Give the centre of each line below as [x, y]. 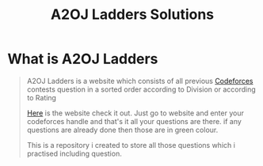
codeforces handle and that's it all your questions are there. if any [134, 121]
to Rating [42, 97]
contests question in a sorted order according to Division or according [141, 89]
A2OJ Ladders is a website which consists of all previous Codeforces [140, 81]
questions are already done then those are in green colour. [122, 130]
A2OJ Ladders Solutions [132, 15]
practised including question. [74, 153]
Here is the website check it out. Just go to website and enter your [135, 113]
